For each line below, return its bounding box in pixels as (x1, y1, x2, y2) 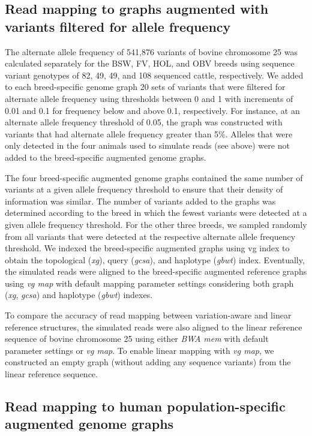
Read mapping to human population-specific (5, 397, 286, 416)
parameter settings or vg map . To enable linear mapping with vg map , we (5, 344, 274, 356)
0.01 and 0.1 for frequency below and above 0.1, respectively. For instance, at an (5, 104, 300, 116)
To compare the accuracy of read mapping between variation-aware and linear (5, 309, 292, 321)
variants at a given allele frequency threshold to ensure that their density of (5, 183, 283, 196)
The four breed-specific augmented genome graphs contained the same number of (5, 171, 303, 184)
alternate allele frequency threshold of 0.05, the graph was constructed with (5, 116, 283, 128)
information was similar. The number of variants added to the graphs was (5, 194, 276, 207)
